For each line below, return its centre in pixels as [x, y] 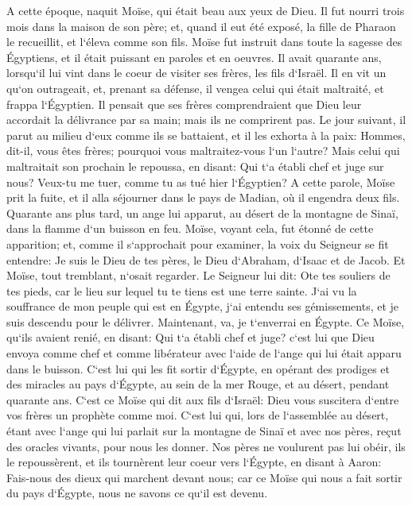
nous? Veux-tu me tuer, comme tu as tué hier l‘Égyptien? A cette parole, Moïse [201, 182]
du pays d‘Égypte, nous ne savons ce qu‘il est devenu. [137, 493]
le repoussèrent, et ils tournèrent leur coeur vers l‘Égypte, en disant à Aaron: [194, 462]
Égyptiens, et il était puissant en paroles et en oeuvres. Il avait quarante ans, [194, 57]
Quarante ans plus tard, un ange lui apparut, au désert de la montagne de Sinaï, [202, 212]
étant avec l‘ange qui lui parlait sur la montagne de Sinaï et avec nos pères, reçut [204, 431]
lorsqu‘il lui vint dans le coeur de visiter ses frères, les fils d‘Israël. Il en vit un [196, 73]
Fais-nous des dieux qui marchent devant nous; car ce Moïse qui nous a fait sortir [204, 477]
